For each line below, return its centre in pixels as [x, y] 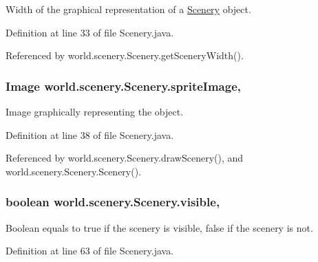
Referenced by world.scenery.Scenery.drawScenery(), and [125, 158]
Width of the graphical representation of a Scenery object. [128, 9]
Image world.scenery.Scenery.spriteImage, [124, 86]
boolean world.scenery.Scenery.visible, [113, 202]
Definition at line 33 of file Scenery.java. [90, 32]
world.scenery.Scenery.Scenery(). [74, 171]
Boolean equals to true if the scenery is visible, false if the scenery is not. [159, 227]
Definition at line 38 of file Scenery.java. [90, 134]
